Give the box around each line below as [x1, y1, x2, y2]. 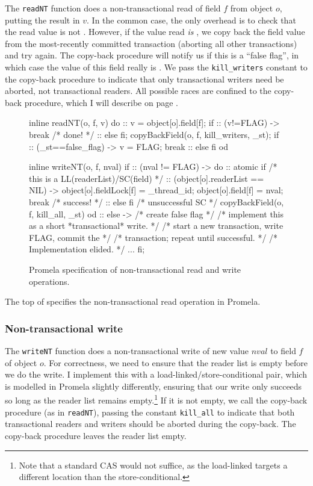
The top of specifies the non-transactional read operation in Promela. [5, 295, 261, 308]
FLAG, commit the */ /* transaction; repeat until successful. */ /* [29, 231, 278, 243]
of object [5, 356, 37, 369]
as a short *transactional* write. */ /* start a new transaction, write [29, 219, 284, 232]
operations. [29, 275, 70, 287]
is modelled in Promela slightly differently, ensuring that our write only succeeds [5, 379, 302, 392]
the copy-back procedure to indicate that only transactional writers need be [5, 72, 284, 85]
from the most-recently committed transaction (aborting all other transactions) [5, 37, 297, 49]
